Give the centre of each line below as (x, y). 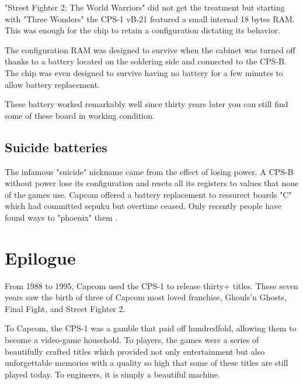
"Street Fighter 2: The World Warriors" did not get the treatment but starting (145, 7)
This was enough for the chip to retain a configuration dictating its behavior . (142, 30)
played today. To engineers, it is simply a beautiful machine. (112, 374)
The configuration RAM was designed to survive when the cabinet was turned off (150, 49)
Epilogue (40, 257)
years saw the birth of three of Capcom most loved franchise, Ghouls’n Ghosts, (146, 297)
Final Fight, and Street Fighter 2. (65, 308)
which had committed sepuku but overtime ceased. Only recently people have (143, 206)
